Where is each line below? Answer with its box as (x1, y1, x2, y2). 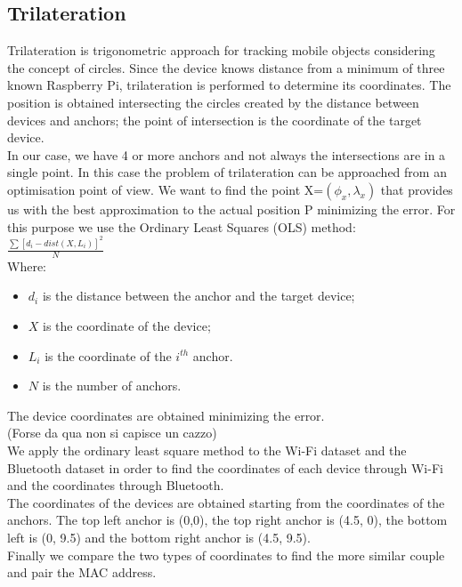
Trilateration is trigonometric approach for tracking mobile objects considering (7, 41, 435, 60)
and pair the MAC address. (7, 563, 157, 582)
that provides (380, 180, 453, 198)
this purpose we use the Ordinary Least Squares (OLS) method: (7, 217, 356, 236)
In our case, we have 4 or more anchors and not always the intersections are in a (7, 145, 446, 164)
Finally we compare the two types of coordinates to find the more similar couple (7, 545, 445, 564)
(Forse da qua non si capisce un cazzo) (7, 423, 217, 442)
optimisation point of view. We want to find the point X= (7, 180, 324, 198)
